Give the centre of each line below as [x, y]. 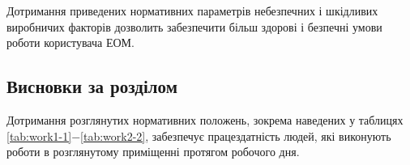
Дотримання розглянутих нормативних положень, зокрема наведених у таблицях [205, 119]
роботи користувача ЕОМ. [70, 42]
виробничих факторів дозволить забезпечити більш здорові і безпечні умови [194, 26]
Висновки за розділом [92, 86]
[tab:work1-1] [39, 135]
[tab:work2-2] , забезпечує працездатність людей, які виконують [236, 135]
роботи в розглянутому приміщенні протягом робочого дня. [153, 152]
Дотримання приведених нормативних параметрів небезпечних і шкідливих [192, 11]
